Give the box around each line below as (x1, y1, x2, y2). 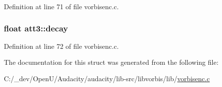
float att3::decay (4, 22, 68, 34)
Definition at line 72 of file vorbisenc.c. (4, 41, 119, 51)
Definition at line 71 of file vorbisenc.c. (4, 1, 119, 11)
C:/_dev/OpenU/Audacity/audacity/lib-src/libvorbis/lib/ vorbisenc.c (4, 73, 210, 83)
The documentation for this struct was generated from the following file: (4, 57, 219, 67)
